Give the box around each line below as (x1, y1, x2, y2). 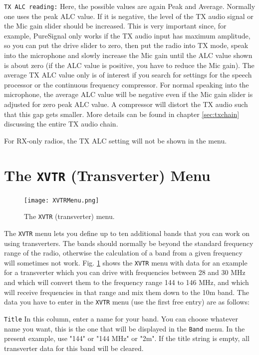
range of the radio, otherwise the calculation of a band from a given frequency (4, 247, 243, 258)
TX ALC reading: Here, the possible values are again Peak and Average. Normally (4, 1, 256, 11)
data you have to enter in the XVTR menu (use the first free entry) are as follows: (4, 296, 250, 307)
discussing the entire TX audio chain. (4, 118, 118, 129)
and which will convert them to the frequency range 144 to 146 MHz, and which (4, 277, 249, 287)
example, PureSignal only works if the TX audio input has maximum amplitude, (4, 30, 251, 40)
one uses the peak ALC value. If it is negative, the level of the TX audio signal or (4, 10, 254, 21)
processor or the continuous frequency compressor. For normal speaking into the (4, 79, 249, 89)
